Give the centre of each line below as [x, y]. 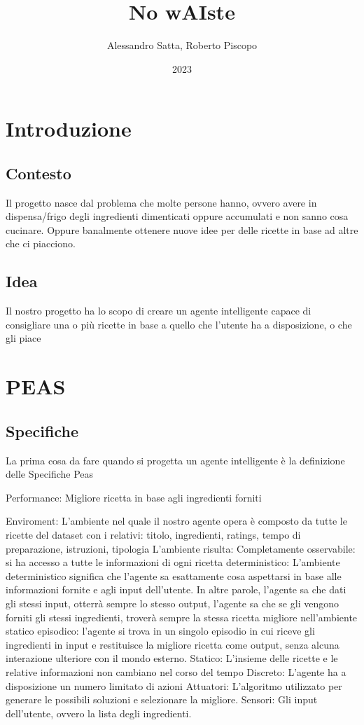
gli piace [23, 338]
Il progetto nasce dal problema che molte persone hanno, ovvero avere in [161, 202]
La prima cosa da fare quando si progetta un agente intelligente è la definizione [175, 460]
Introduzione [69, 129]
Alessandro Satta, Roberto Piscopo [182, 45]
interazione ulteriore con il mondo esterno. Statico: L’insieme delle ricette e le [172, 658]
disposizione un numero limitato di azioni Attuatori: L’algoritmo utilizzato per [174, 685]
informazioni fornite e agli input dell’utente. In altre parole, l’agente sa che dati [176, 589]
